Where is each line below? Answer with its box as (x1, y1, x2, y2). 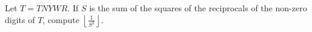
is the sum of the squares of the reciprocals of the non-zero (89, 2, 307, 14)
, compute (42, 13, 79, 25)
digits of (5, 13, 35, 25)
